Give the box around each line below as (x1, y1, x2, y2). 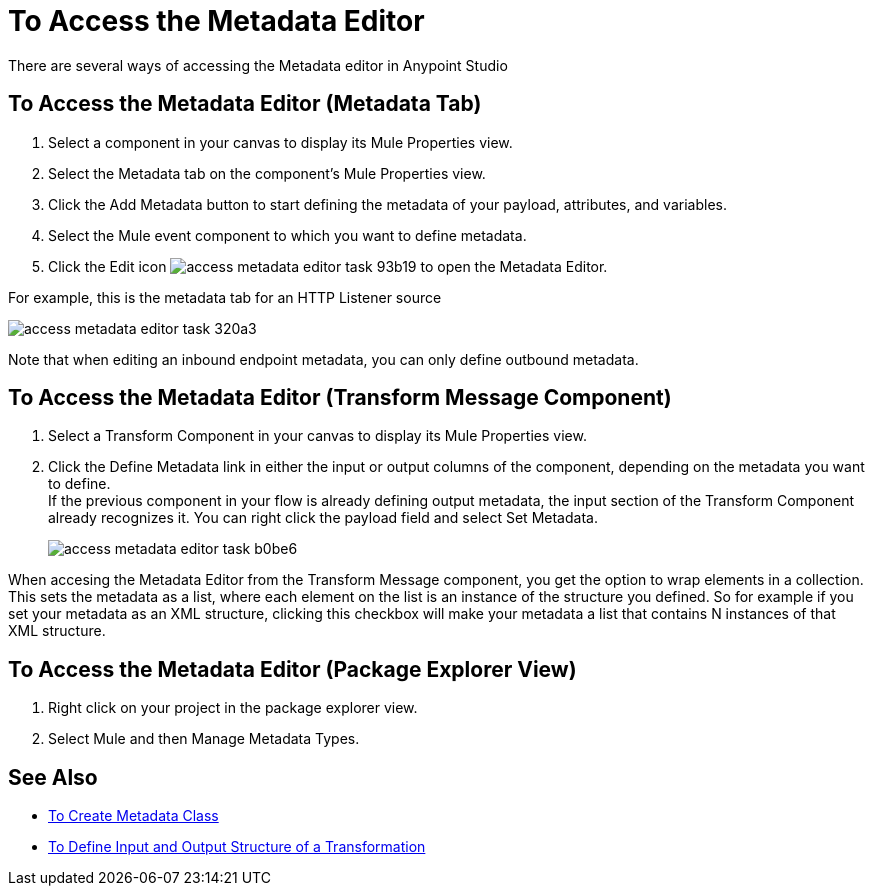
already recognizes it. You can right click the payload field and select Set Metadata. (48, 509, 598, 527)
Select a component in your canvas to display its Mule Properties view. (48, 133, 513, 151)
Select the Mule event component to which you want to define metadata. (48, 226, 527, 244)
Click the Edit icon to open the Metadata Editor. (48, 257, 608, 275)
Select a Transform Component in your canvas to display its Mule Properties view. (48, 427, 587, 445)
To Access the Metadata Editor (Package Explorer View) (8, 656, 577, 682)
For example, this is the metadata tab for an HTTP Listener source (8, 288, 442, 306)
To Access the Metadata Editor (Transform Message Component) (8, 385, 672, 411)
